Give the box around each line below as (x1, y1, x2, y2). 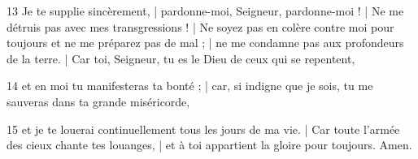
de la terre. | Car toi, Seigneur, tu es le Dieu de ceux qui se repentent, (7, 49, 355, 67)
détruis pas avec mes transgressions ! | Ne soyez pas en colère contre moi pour (7, 18, 394, 35)
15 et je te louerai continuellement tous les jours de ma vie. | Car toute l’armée (7, 120, 400, 137)
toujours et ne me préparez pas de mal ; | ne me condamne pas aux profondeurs (7, 34, 404, 51)
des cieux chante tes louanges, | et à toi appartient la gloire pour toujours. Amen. (7, 136, 412, 153)
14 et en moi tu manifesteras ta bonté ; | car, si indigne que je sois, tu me (7, 77, 373, 94)
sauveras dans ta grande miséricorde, (7, 92, 190, 110)
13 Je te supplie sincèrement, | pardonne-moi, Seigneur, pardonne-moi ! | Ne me (7, 2, 404, 19)
